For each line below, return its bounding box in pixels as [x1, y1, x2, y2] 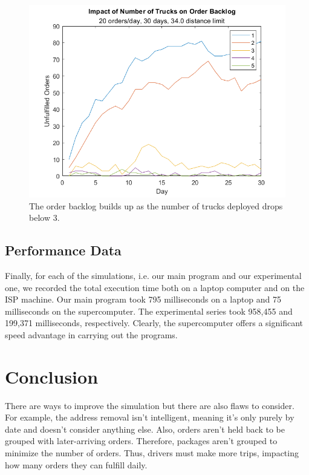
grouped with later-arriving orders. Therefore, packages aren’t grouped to [5, 434, 278, 447]
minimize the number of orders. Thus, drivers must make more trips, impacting [5, 447, 299, 459]
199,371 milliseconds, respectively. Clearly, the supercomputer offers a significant [5, 316, 303, 329]
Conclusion [5, 364, 99, 388]
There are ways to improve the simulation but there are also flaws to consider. [5, 399, 294, 411]
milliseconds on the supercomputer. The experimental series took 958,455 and [5, 304, 293, 317]
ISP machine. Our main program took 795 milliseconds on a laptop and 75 [5, 293, 282, 306]
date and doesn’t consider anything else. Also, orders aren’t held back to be [5, 422, 285, 435]
